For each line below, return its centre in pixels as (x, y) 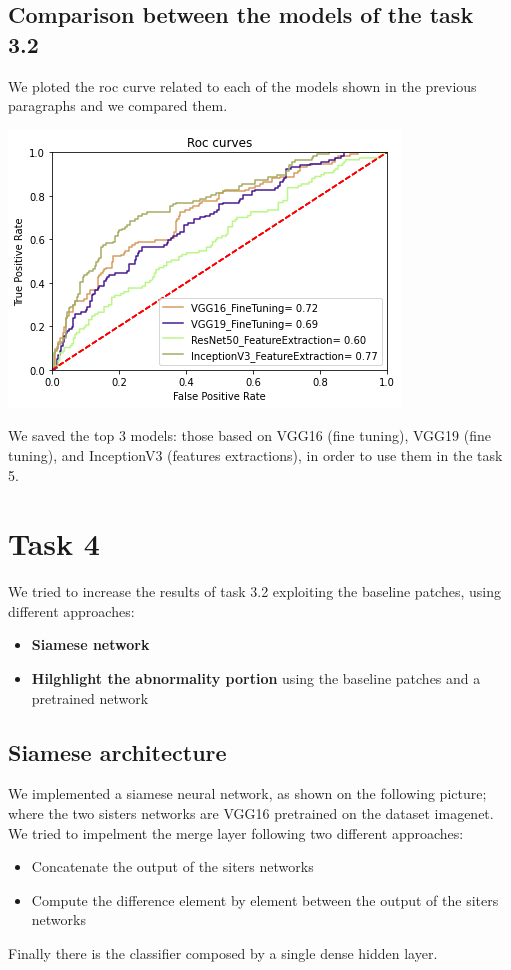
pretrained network (90, 697)
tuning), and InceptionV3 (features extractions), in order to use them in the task (255, 454)
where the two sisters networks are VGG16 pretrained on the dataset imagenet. (251, 813)
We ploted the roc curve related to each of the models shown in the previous (242, 85)
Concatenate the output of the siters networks (172, 866)
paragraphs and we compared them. (118, 105)
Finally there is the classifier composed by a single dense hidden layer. (223, 953)
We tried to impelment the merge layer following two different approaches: (236, 832)
